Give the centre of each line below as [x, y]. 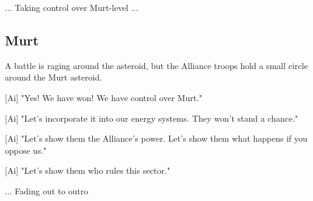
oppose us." [26, 150]
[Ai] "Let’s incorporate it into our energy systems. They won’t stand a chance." [152, 118]
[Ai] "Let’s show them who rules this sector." [88, 170]
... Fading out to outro [47, 190]
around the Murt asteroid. [54, 77]
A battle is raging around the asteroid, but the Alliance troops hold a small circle [156, 65]
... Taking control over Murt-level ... [72, 7]
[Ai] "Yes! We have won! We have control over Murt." [104, 97]
